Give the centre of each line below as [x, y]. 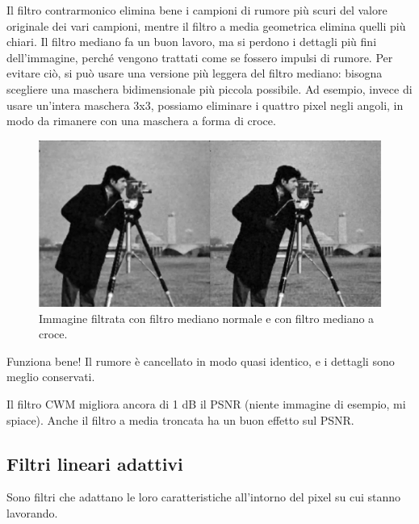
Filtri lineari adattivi [95, 463]
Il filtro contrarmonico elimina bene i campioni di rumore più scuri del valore [197, 10]
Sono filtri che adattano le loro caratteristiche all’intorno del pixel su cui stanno [204, 497]
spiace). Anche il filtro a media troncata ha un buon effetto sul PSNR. [180, 419]
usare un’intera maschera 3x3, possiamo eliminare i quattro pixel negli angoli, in [205, 105]
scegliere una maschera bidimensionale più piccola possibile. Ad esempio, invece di [209, 88]
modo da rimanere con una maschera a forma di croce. [141, 121]
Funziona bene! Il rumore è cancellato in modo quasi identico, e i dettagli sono [201, 361]
